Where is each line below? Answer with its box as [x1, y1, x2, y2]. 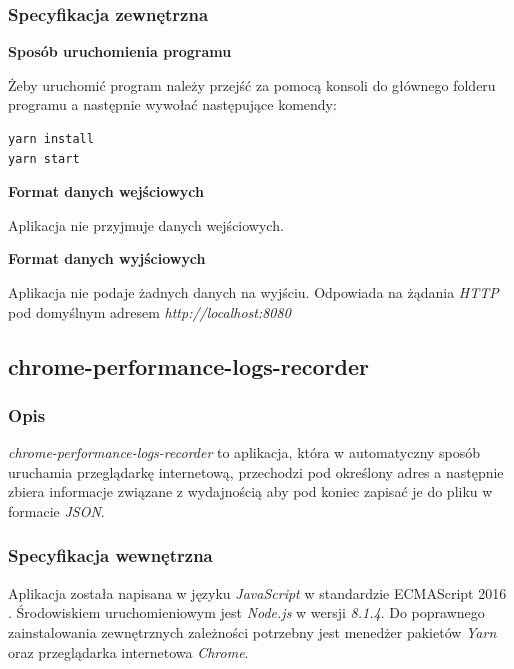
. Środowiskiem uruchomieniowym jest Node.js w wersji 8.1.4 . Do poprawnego [8, 602, 485, 623]
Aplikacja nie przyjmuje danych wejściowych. [8, 214, 284, 235]
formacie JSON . [8, 500, 105, 521]
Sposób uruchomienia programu [8, 41, 232, 62]
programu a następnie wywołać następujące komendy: [8, 94, 337, 115]
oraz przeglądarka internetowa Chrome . [8, 641, 249, 662]
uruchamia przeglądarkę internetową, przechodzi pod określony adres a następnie [8, 461, 504, 482]
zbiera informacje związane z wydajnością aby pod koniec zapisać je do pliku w [8, 481, 493, 502]
